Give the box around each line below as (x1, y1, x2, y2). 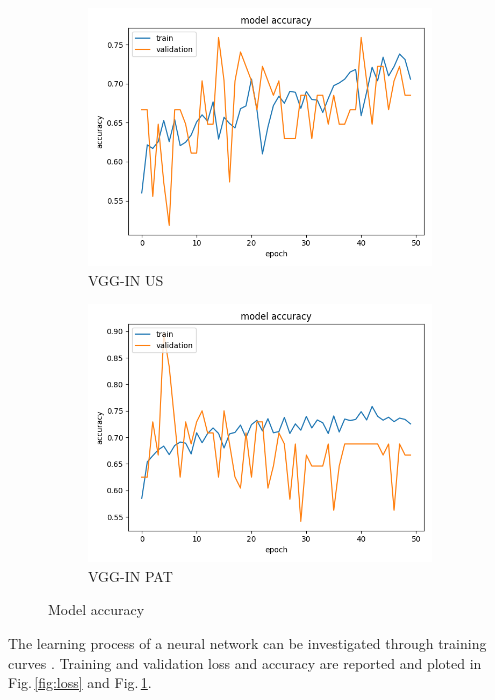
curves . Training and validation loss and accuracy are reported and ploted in (8, 652, 482, 673)
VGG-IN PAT (88, 565, 173, 586)
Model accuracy (48, 599, 145, 620)
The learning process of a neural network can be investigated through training (8, 632, 487, 653)
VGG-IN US (88, 269, 164, 290)
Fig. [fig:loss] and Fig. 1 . (8, 672, 152, 693)
